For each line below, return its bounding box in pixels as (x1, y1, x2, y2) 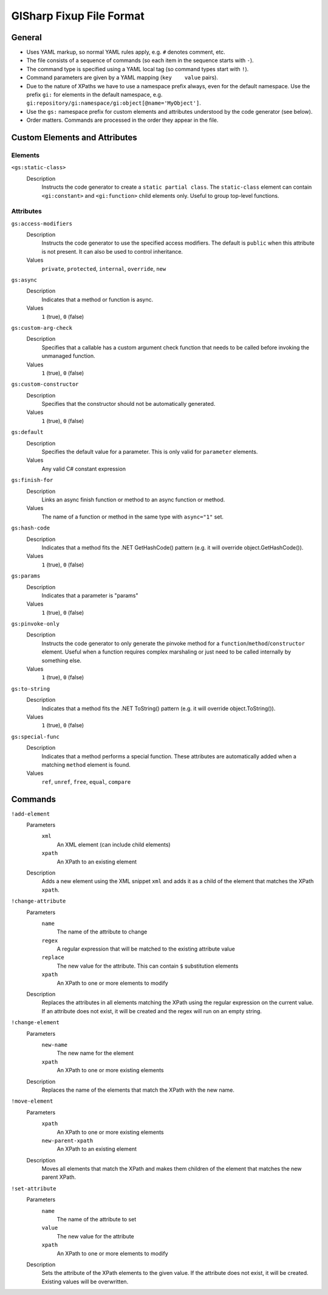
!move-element (11, 1098, 53, 1105)
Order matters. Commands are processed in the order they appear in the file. (26, 116, 219, 124)
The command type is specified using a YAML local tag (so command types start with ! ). (26, 65, 249, 72)
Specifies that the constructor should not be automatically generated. (41, 400, 216, 408)
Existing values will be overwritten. (41, 1278, 129, 1285)
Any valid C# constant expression (41, 465, 126, 472)
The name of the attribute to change (56, 928, 148, 935)
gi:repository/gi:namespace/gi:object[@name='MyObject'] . (26, 99, 202, 106)
